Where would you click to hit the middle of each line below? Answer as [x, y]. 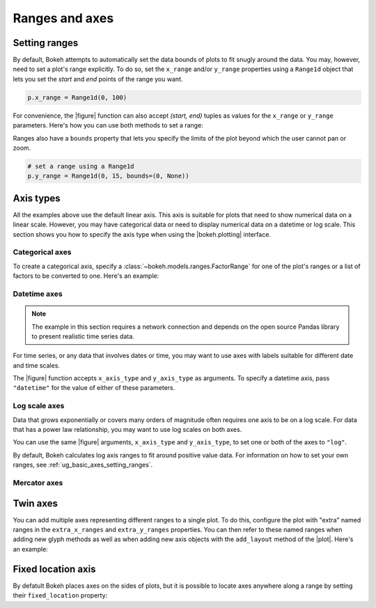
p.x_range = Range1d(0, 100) [77, 97]
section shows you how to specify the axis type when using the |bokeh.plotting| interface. [142, 234]
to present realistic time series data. [83, 336]
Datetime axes [38, 294]
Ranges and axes [63, 18]
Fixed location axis [54, 569]
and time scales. [37, 365]
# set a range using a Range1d [81, 166]
